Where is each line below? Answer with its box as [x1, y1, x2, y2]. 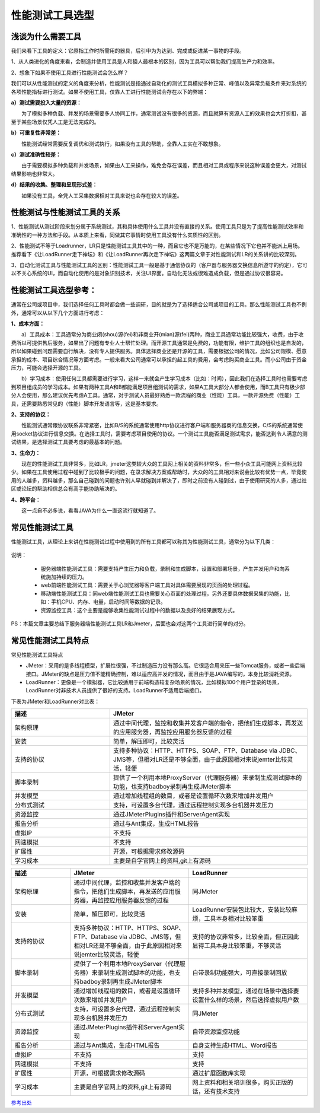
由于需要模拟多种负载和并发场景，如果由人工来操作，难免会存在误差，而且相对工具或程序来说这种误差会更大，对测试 [21, 162, 307, 169]
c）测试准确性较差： [11, 151, 62, 158]
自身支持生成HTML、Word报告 [192, 1041, 278, 1050]
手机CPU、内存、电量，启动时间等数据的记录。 [50, 598, 166, 605]
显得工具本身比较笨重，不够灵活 [192, 942, 281, 950]
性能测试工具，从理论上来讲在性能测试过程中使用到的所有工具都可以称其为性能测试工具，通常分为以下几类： [11, 538, 276, 545]
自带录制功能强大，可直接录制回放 [192, 969, 287, 977]
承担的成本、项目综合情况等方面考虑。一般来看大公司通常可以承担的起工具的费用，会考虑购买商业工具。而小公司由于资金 [11, 356, 307, 363]
